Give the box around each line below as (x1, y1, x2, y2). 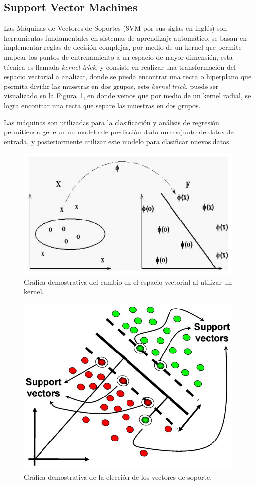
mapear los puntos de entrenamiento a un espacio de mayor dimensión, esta (4, 51, 233, 62)
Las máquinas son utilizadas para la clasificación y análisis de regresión (4, 117, 219, 127)
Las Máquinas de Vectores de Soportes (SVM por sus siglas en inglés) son (4, 23, 227, 33)
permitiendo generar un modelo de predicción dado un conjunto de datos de (4, 127, 234, 137)
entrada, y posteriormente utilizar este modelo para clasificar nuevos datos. (4, 136, 231, 146)
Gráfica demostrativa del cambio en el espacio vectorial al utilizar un (24, 276, 232, 287)
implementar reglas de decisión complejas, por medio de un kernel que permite (4, 42, 242, 52)
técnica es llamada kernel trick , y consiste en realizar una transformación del (4, 61, 236, 72)
